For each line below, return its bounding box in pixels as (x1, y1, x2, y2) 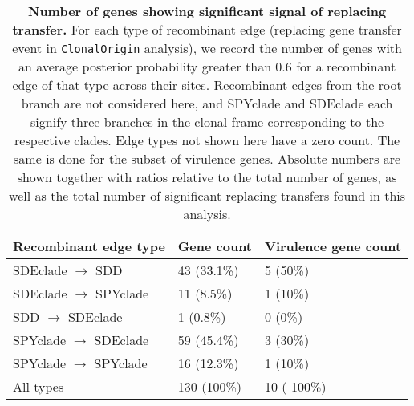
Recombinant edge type (13, 237, 165, 255)
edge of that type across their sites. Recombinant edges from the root (12, 75, 402, 94)
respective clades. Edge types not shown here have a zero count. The (14, 131, 400, 149)
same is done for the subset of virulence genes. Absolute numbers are (14, 149, 401, 168)
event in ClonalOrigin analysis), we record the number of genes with (12, 39, 402, 57)
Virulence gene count (265, 237, 402, 255)
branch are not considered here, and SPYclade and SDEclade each (21, 94, 393, 112)
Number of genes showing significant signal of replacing (28, 2, 387, 20)
